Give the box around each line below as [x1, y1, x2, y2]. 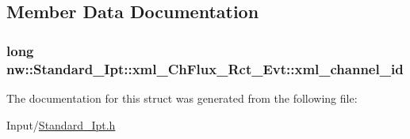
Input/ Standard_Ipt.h [6, 116, 116, 133]
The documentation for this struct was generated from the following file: [6, 89, 358, 106]
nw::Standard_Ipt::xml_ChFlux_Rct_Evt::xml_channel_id [6, 58, 404, 78]
